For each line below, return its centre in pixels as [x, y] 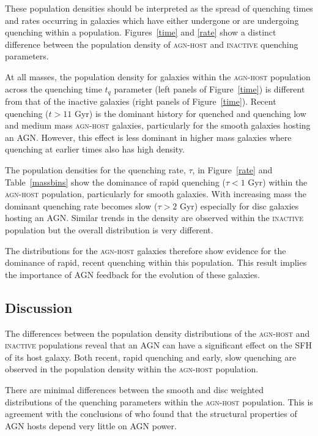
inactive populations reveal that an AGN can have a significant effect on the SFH [158, 345]
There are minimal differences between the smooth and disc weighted [135, 389]
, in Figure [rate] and [232, 169]
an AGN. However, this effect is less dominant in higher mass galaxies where [148, 137]
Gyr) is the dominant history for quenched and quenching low [190, 113]
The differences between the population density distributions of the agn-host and [157, 333]
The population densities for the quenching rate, [95, 169]
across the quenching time [54, 88]
